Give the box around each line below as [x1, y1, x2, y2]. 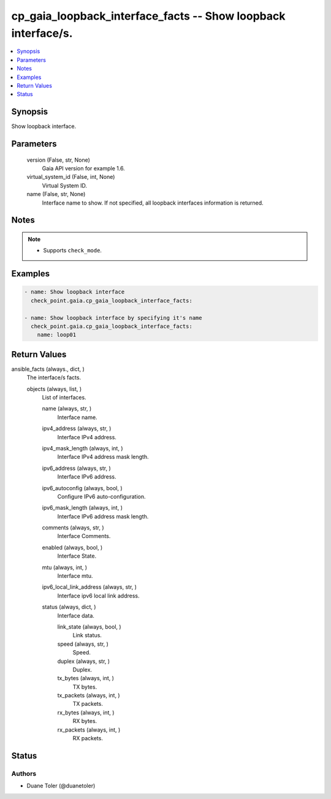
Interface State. [57, 552, 97, 560]
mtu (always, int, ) [42, 564, 88, 571]
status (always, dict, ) [42, 604, 96, 611]
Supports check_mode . [43, 247, 102, 254]
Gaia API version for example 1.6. [42, 165, 125, 172]
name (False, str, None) [26, 191, 86, 198]
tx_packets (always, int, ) [57, 692, 120, 699]
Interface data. [57, 612, 95, 619]
